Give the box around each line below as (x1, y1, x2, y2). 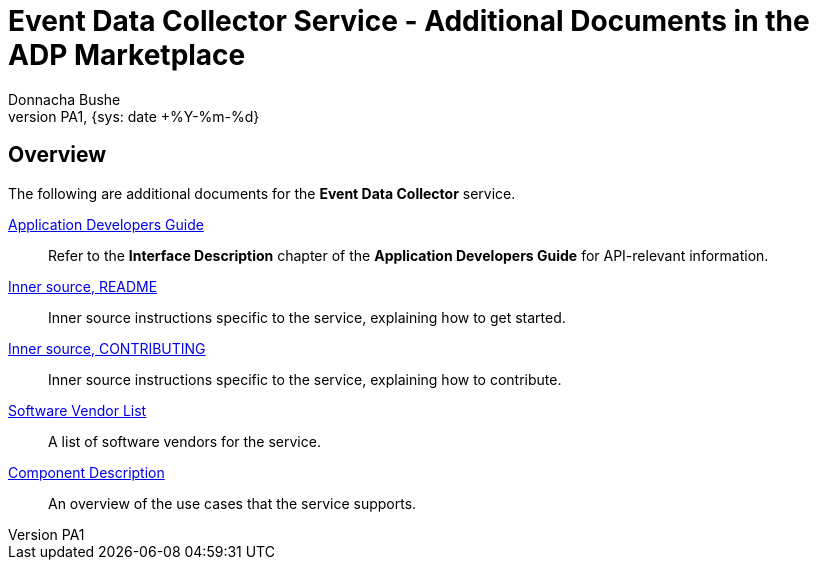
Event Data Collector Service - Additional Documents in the (8, 4, 810, 38)
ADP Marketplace (8, 38, 246, 72)
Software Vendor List (8, 401, 147, 419)
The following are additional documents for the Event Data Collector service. (8, 184, 516, 202)
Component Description (8, 463, 165, 481)
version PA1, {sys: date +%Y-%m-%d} (8, 107, 260, 125)
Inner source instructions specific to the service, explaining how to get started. (48, 308, 566, 326)
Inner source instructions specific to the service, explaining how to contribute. (48, 370, 562, 388)
